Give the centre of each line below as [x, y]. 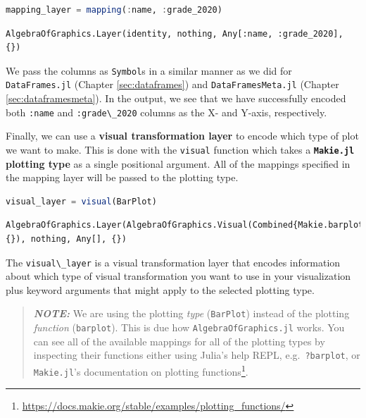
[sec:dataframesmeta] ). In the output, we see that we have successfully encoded [176, 98]
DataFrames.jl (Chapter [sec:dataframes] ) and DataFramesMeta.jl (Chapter [172, 84]
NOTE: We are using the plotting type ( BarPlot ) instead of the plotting [191, 313]
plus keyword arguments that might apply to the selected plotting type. [160, 289]
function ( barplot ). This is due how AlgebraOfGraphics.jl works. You [189, 327]
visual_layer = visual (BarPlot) [81, 201]
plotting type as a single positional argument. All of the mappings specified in [178, 163]
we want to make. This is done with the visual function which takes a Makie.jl [180, 149]
